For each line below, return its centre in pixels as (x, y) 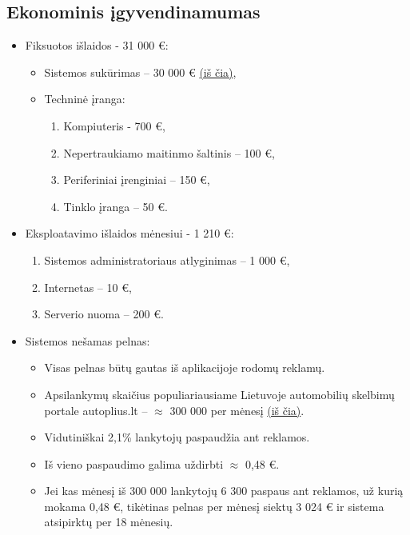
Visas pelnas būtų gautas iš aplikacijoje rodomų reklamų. (185, 367)
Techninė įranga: (85, 99)
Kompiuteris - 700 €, (114, 125)
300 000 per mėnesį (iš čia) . (237, 410)
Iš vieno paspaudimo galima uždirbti (134, 463)
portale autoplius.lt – (96, 410)
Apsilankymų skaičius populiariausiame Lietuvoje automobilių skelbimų (219, 394)
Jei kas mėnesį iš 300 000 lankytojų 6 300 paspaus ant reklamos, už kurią (224, 491)
